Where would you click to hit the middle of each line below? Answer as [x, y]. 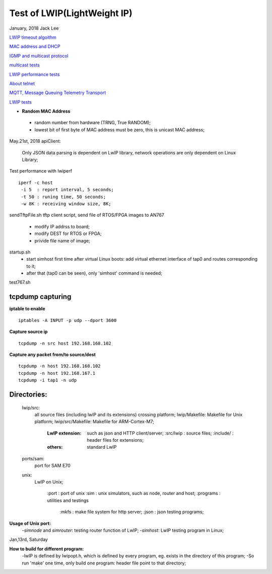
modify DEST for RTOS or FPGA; [68, 233]
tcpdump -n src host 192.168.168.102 [65, 343]
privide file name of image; [62, 240]
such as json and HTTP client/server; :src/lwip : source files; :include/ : [160, 433]
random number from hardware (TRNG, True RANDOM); [93, 123]
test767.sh [20, 282]
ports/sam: [33, 458]
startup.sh [20, 252]
